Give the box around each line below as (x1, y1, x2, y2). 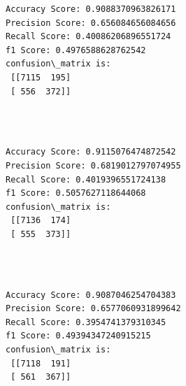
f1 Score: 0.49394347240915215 (6, 331, 151, 341)
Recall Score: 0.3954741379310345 (6, 317, 166, 327)
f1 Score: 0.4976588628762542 (6, 45, 146, 55)
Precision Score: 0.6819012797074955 (6, 160, 181, 171)
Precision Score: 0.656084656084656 (6, 17, 176, 28)
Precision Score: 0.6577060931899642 (6, 303, 181, 314)
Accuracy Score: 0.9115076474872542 (6, 147, 176, 157)
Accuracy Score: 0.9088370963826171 (6, 4, 176, 14)
